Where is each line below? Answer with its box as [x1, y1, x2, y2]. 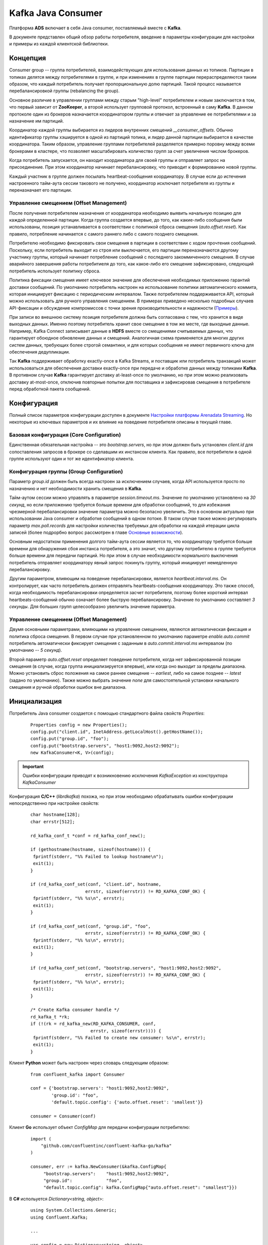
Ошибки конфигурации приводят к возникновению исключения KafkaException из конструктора [22, 772, 228, 778]
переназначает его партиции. [9, 187, 72, 193]
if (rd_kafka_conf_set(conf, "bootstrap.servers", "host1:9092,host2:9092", [30, 965, 222, 971]
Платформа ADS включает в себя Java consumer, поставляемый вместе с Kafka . [9, 25, 182, 31]
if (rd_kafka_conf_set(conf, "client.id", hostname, [30, 881, 161, 887]
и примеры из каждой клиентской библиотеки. [9, 41, 109, 47]
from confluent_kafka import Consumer [30, 1071, 125, 1077]
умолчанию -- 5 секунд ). [9, 647, 62, 653]
